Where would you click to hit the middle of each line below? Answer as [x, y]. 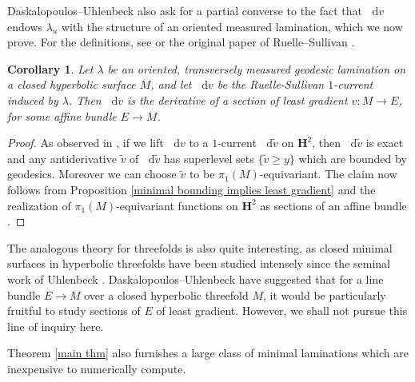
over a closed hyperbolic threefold [166, 294]
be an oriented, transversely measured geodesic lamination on [257, 68]
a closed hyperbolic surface [72, 84]
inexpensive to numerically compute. [97, 368]
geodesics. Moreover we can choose [92, 174]
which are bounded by [353, 158]
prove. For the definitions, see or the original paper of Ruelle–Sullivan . [181, 42]
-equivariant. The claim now [328, 174]
